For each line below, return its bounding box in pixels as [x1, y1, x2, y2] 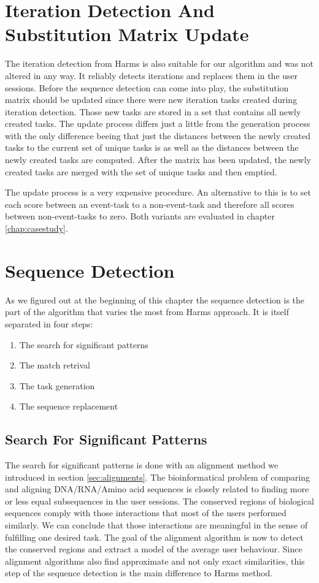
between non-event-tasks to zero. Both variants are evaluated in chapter [5, 210, 275, 223]
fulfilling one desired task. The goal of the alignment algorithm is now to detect [5, 530, 304, 543]
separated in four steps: [5, 317, 93, 330]
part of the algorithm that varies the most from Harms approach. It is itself [5, 305, 289, 318]
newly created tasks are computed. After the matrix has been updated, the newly [5, 153, 311, 166]
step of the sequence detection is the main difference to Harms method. [5, 566, 273, 579]
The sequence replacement [19, 400, 118, 413]
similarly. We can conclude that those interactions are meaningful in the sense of [5, 519, 308, 532]
